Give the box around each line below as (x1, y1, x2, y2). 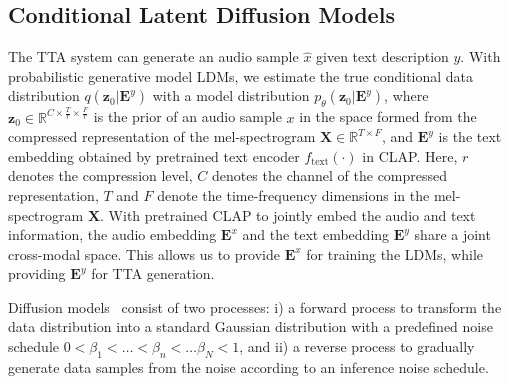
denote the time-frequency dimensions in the (157, 184, 430, 205)
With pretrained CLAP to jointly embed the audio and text (108, 204, 476, 225)
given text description (316, 46, 449, 67)
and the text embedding (242, 224, 390, 245)
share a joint (414, 224, 491, 245)
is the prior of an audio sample (93, 106, 282, 127)
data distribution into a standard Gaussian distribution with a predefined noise (8, 316, 493, 337)
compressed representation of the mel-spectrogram (8, 126, 316, 147)
